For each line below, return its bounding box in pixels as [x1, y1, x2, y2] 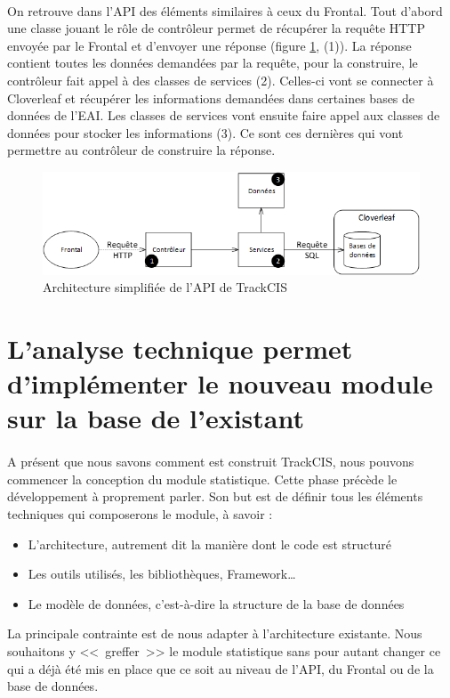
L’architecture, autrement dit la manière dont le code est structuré [28, 534, 391, 553]
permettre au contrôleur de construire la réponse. [7, 141, 276, 159]
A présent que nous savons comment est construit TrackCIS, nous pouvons [7, 452, 414, 471]
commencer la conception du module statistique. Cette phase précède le [7, 469, 398, 488]
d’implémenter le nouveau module [7, 365, 433, 402]
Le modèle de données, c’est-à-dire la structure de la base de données [28, 594, 405, 613]
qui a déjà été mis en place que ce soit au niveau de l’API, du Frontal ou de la [7, 659, 434, 678]
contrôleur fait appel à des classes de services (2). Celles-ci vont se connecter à [7, 70, 434, 89]
